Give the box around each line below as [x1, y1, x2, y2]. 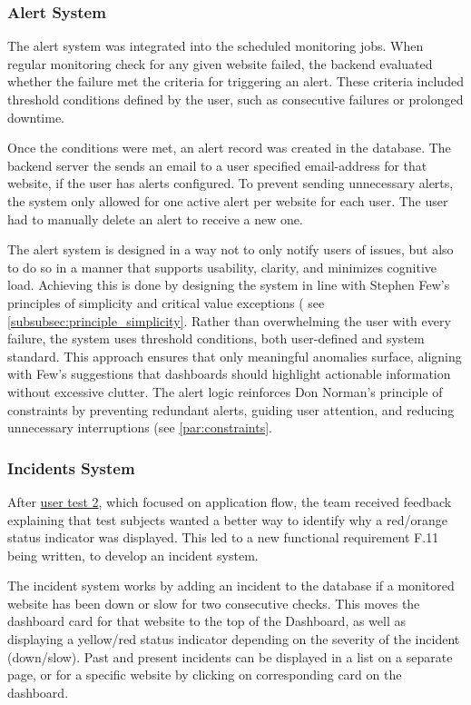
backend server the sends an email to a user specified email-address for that [7, 155, 427, 174]
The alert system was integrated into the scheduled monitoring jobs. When [7, 36, 424, 55]
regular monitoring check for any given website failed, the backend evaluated [7, 54, 433, 73]
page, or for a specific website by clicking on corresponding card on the [7, 665, 402, 684]
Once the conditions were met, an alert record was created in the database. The [7, 138, 451, 157]
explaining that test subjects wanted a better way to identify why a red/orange [7, 510, 447, 529]
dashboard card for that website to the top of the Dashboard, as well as [7, 611, 407, 631]
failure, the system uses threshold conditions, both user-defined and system [7, 329, 425, 348]
